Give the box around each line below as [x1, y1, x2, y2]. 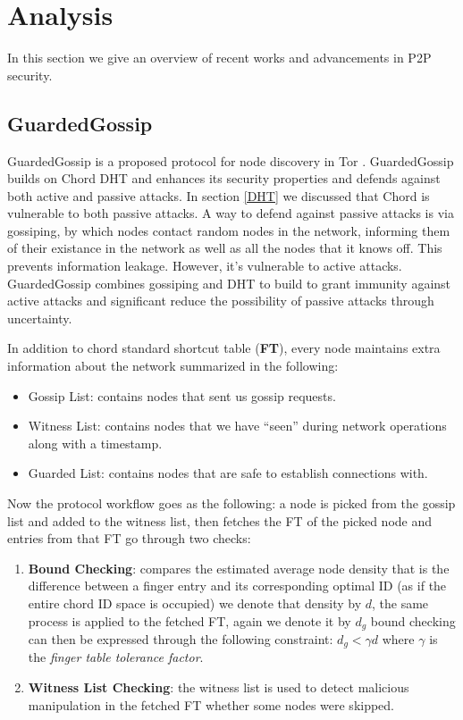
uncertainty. [7, 308, 72, 327]
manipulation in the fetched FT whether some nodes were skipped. [28, 695, 395, 714]
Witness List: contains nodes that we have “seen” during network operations [28, 416, 447, 435]
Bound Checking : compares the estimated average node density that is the [28, 558, 450, 577]
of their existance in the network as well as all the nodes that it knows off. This [7, 239, 442, 257]
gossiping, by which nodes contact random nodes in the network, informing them [7, 221, 450, 239]
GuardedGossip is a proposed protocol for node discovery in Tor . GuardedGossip [7, 151, 454, 170]
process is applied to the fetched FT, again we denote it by [28, 611, 351, 630]
